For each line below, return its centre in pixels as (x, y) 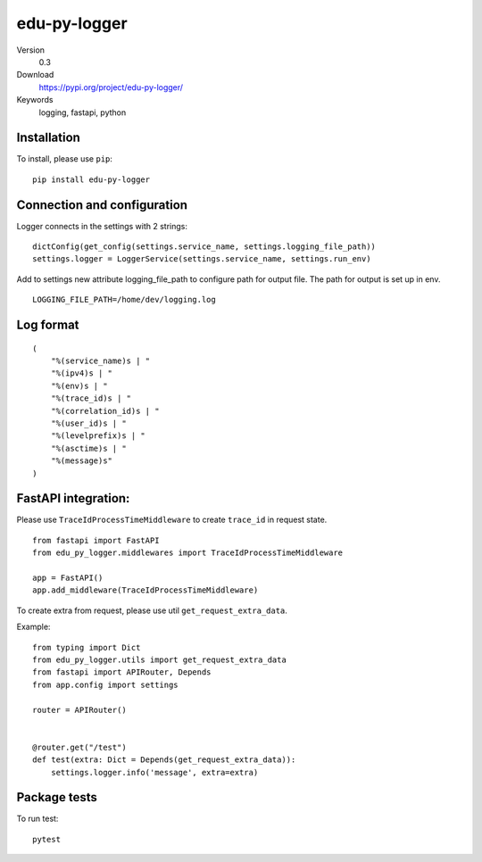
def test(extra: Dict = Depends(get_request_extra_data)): (164, 760)
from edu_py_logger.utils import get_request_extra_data (160, 660)
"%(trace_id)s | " (91, 398)
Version (30, 50)
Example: (33, 627)
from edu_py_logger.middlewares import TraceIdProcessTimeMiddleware (188, 553)
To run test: (37, 819)
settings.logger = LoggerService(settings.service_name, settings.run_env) (202, 259)
